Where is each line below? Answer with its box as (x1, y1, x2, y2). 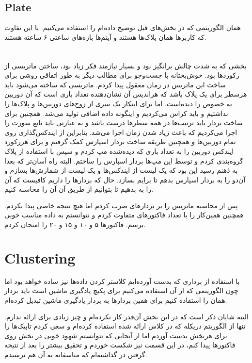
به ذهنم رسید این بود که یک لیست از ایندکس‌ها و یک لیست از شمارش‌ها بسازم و (4, 165, 238, 175)
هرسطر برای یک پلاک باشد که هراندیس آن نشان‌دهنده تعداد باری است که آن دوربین (4, 89, 247, 99)
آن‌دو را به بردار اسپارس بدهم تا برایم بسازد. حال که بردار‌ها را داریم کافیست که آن (4, 174, 246, 184)
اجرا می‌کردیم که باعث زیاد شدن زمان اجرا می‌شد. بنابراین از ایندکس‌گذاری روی (4, 127, 237, 137)
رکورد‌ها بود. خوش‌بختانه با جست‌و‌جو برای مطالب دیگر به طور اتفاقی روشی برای (4, 70, 239, 80)
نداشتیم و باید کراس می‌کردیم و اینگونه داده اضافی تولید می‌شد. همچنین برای (4, 108, 228, 118)
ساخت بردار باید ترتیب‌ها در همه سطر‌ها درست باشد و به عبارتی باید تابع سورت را (4, 117, 243, 128)
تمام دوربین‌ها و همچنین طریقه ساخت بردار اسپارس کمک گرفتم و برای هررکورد (4, 136, 236, 147)
